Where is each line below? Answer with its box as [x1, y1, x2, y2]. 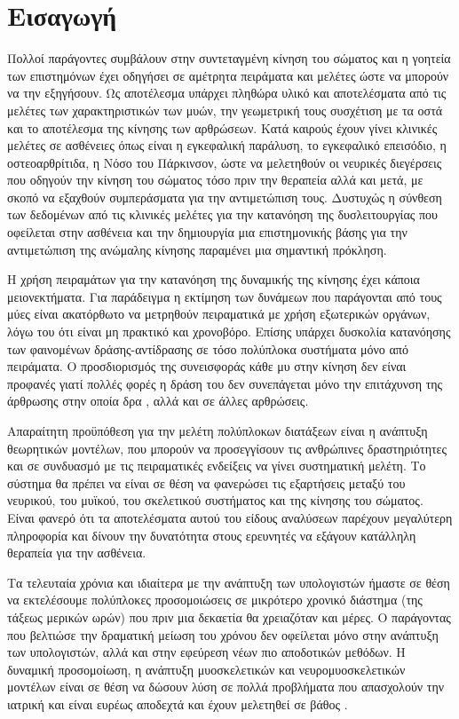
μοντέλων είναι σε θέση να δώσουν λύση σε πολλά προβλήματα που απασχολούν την [7, 677, 445, 696]
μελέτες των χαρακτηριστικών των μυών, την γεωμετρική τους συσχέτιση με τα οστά [7, 100, 443, 119]
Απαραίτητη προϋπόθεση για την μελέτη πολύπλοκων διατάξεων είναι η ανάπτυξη [7, 422, 428, 439]
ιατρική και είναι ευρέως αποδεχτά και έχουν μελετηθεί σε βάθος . [7, 694, 348, 713]
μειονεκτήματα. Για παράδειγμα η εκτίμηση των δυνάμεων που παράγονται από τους [7, 287, 442, 305]
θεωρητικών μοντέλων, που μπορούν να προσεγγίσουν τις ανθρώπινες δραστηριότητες [7, 439, 447, 457]
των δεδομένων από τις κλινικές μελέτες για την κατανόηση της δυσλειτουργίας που [7, 205, 438, 224]
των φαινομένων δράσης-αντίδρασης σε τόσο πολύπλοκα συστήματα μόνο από [7, 339, 408, 358]
